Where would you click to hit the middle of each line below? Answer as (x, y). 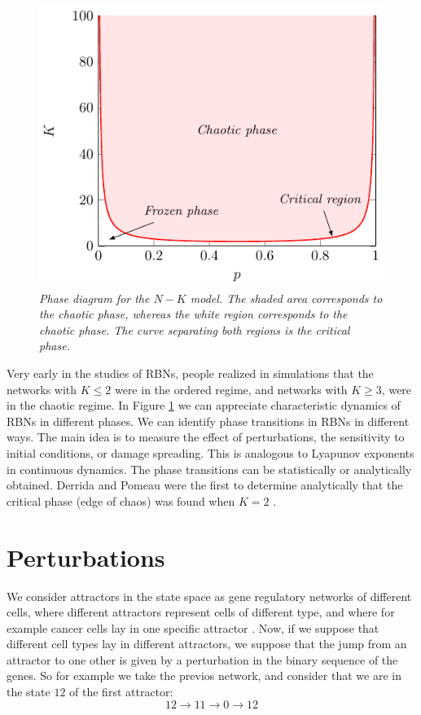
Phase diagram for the (94, 298)
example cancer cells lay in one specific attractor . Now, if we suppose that (193, 627)
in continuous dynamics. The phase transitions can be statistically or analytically (209, 469)
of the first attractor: (121, 692)
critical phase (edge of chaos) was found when (121, 500)
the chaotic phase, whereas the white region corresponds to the (193, 314)
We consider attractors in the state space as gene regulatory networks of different (209, 596)
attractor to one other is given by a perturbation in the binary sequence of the (202, 659)
